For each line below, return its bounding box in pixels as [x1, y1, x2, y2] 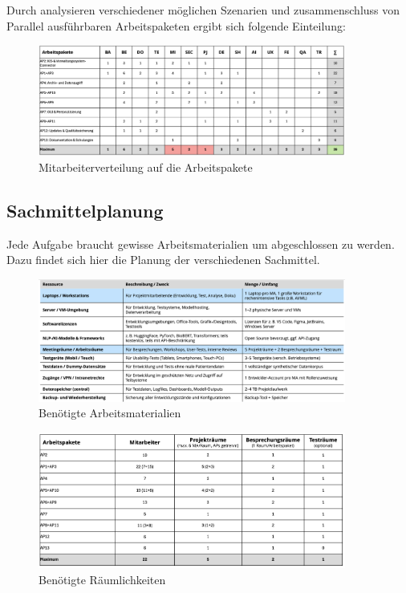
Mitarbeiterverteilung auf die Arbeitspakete [39, 159, 253, 176]
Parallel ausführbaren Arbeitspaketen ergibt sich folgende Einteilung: [6, 17, 346, 34]
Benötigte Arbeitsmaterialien [39, 404, 181, 421]
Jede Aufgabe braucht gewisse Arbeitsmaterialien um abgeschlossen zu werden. [6, 235, 395, 252]
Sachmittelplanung [6, 198, 164, 223]
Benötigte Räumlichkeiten [39, 571, 166, 587]
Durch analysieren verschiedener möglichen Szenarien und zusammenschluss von [6, 2, 400, 18]
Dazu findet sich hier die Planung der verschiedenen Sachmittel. [6, 251, 320, 268]
